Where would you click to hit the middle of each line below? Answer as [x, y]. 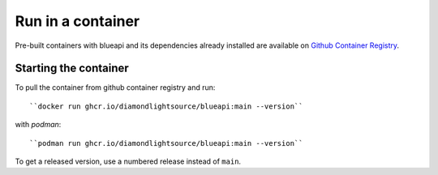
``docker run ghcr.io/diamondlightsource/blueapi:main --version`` [166, 106]
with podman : [38, 125]
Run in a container [77, 21]
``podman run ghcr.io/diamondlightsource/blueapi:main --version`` [166, 143]
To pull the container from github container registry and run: [115, 87]
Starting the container [72, 68]
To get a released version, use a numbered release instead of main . [128, 161]
